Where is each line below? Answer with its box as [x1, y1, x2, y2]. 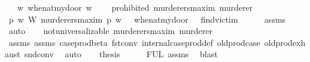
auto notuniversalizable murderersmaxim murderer [8, 24, 212, 37]
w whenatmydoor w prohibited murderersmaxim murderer [17, 1, 253, 13]
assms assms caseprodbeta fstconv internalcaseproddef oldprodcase [8, 36, 260, 48]
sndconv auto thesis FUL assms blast [24, 48, 218, 60]
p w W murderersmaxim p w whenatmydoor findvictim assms [8, 13, 286, 25]
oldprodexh [264, 36, 306, 48]
